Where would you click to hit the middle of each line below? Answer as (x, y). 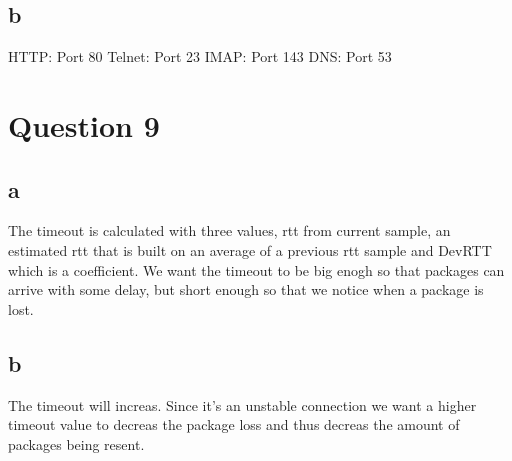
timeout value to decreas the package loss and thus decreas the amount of (234, 424)
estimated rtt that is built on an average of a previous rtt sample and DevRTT (250, 249)
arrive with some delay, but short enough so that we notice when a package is (246, 289)
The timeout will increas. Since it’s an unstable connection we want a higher (242, 404)
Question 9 (84, 124)
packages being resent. (76, 443)
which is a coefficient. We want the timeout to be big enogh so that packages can (256, 269)
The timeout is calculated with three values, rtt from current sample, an (229, 230)
